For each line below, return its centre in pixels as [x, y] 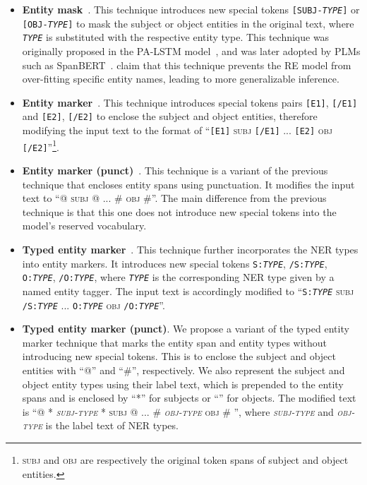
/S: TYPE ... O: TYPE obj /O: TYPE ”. [94, 305]
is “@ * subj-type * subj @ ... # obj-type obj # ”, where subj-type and [178, 411]
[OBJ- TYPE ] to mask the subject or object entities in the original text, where [188, 23]
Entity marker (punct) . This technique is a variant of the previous [175, 170]
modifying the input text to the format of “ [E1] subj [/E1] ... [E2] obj [177, 130]
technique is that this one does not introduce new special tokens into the [179, 211]
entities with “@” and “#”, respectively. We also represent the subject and [183, 370]
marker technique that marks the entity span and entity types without [175, 342]
